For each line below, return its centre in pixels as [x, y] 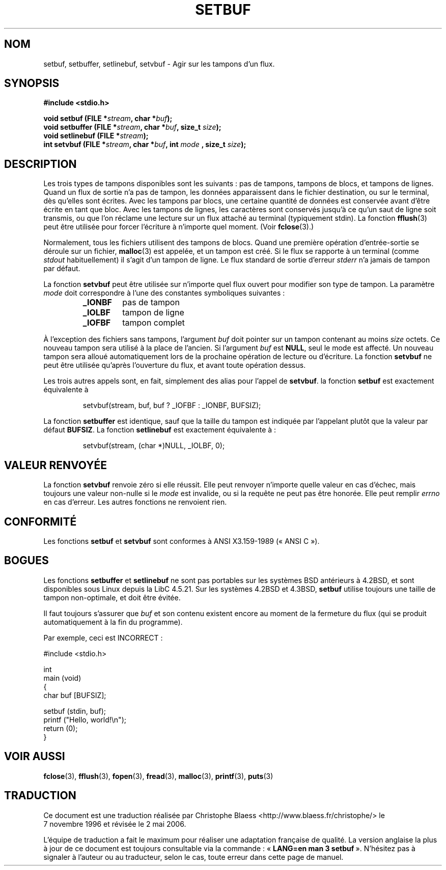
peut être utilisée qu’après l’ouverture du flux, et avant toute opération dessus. [175, 365]
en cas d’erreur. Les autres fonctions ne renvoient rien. [135, 502]
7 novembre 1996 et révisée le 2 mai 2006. [115, 824]
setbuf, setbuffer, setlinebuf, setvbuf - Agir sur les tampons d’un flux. [159, 64]
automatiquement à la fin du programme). [113, 622]
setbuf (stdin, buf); [75, 711]
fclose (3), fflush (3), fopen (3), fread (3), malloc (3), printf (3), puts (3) [158, 776]
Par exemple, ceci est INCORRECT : [103, 637]
